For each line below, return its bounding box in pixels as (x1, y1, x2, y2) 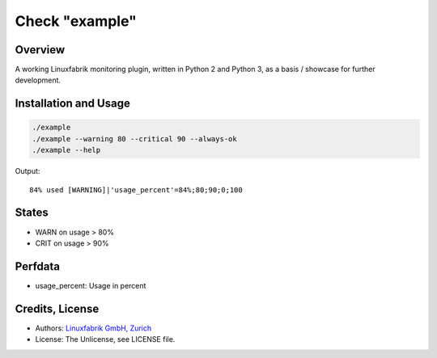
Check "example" (15, 12, 137, 30)
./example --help (32, 145, 101, 155)
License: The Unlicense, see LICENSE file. (35, 335, 176, 344)
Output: (15, 166, 40, 176)
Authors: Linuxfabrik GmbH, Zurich (35, 323, 152, 333)
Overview (15, 43, 66, 57)
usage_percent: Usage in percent (35, 280, 146, 290)
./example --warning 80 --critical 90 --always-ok (32, 134, 238, 143)
